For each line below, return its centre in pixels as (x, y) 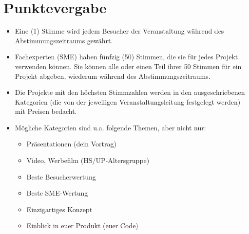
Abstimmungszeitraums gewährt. (64, 40)
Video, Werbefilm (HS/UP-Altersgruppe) (88, 160)
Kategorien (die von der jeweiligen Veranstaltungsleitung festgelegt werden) (128, 101)
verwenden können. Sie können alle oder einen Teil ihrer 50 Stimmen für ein (128, 66)
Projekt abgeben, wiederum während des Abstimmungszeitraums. (113, 76)
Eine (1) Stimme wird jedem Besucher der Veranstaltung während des (119, 31)
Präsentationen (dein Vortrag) (71, 144)
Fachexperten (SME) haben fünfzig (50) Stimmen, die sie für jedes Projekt (126, 57)
